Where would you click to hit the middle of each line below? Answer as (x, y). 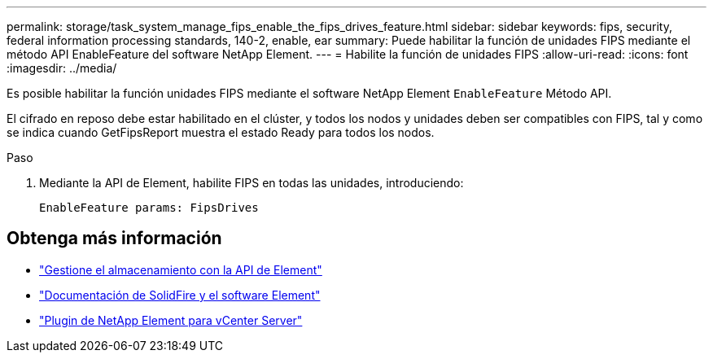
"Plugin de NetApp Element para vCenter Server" (171, 320)
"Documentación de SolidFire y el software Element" (180, 295)
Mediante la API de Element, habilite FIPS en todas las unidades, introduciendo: (252, 183)
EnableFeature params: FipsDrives (149, 208)
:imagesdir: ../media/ (62, 68)
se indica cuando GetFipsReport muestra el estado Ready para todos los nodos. (221, 132)
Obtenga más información (114, 239)
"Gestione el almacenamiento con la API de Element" (181, 269)
